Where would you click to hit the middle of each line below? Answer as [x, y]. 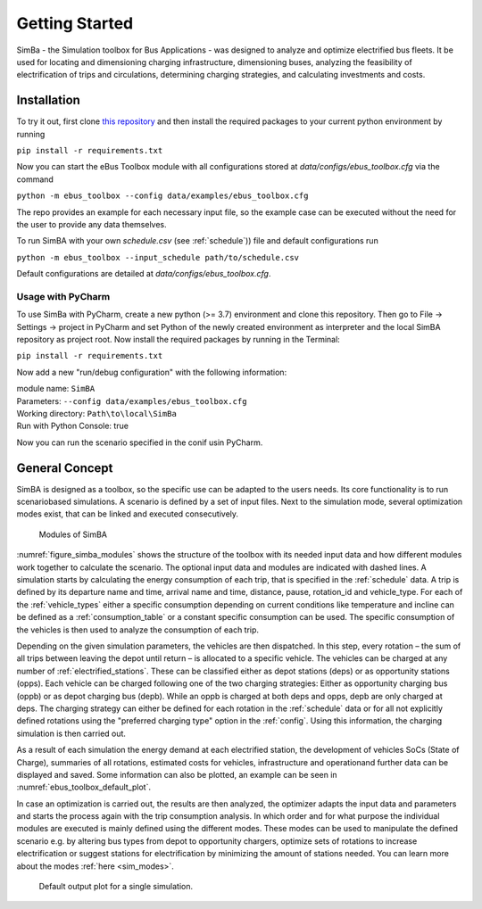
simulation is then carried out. [71, 733]
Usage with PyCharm [63, 296]
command [35, 179]
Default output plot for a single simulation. [116, 887]
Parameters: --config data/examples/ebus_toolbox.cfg [132, 401]
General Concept [65, 468]
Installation [48, 100]
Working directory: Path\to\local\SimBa [97, 414]
